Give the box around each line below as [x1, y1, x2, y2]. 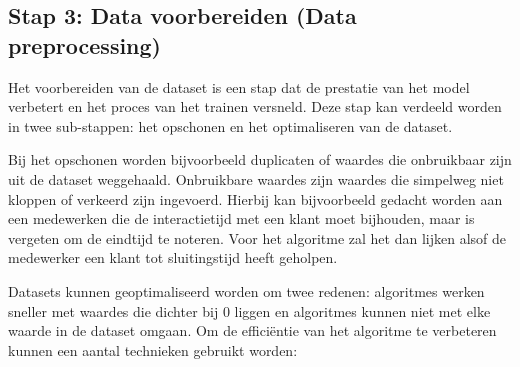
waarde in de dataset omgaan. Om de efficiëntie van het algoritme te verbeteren [8, 320, 497, 341]
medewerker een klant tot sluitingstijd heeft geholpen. [8, 247, 338, 268]
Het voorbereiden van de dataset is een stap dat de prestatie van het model [8, 76, 470, 97]
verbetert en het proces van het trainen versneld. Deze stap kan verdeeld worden [8, 96, 502, 117]
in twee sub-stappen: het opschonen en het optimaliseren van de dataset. [8, 115, 453, 136]
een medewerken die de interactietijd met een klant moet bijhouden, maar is [8, 208, 475, 229]
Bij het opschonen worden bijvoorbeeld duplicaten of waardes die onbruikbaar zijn [8, 149, 512, 170]
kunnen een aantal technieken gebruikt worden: [8, 339, 298, 360]
